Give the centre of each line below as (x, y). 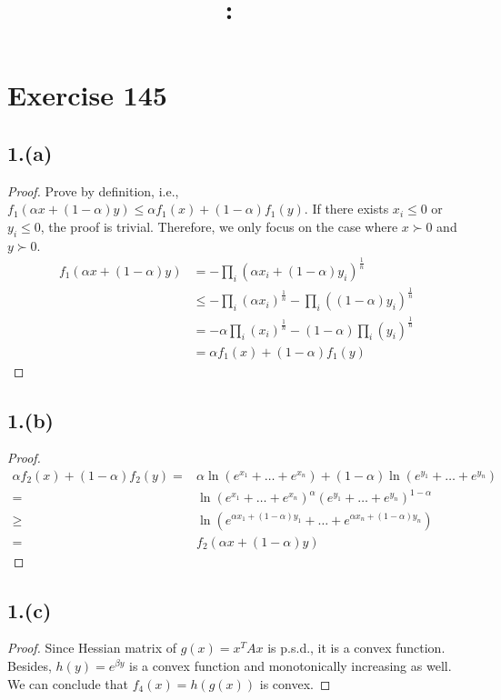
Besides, (30, 665)
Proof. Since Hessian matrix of (92, 648)
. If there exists (346, 209)
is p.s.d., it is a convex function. (356, 648)
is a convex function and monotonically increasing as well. (291, 665)
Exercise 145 (87, 95)
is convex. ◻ (295, 683)
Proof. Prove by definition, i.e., (93, 190)
